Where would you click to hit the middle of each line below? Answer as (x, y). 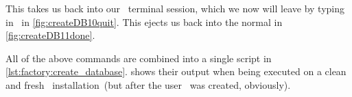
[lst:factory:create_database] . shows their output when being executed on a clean (176, 71)
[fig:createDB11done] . (50, 35)
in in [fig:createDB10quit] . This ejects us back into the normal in (144, 22)
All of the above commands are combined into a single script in (139, 58)
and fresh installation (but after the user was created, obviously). (148, 84)
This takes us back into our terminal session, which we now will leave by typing (175, 8)
